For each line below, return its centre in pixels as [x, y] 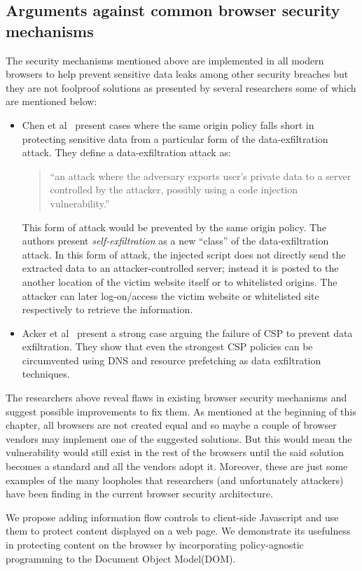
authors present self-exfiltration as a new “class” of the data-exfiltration [175, 241]
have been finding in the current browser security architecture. [139, 494]
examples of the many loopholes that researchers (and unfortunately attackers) [175, 480]
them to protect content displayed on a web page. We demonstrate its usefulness [178, 531]
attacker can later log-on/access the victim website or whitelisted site [170, 295]
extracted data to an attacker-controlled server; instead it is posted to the [180, 268]
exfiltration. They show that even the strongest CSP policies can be [167, 346]
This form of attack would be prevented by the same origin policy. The [174, 227]
